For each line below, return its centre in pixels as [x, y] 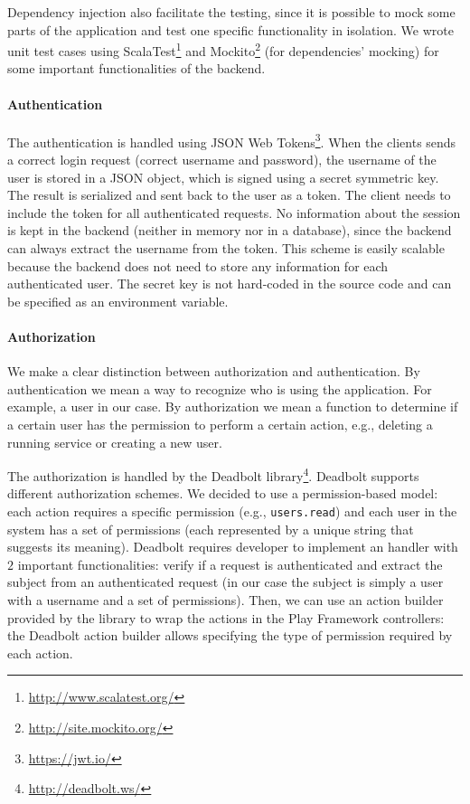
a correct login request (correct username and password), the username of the [222, 160]
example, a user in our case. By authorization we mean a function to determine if [233, 407]
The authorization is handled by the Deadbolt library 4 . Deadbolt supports [213, 474]
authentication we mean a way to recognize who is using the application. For [220, 388]
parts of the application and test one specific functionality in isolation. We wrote [230, 29]
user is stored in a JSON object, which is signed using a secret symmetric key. [223, 177]
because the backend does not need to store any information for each [198, 265]
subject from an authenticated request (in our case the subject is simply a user [226, 582]
